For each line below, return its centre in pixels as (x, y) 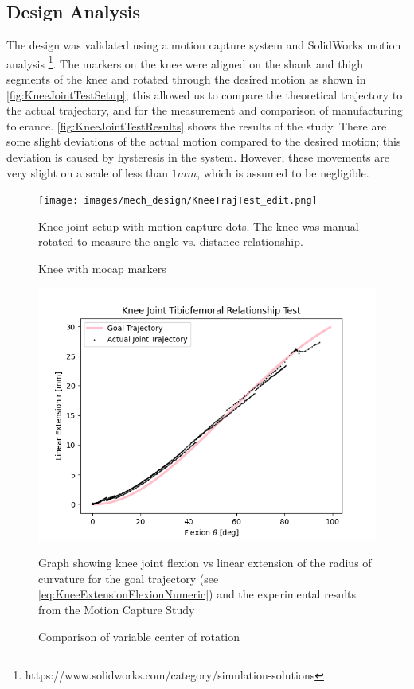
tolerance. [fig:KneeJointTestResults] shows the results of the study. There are (197, 125)
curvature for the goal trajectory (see (129, 578)
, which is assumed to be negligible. (283, 172)
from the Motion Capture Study (117, 610)
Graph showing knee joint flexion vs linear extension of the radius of (205, 563)
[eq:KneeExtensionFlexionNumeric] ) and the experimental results (197, 594)
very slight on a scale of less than (87, 172)
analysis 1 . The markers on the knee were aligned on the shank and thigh (185, 62)
